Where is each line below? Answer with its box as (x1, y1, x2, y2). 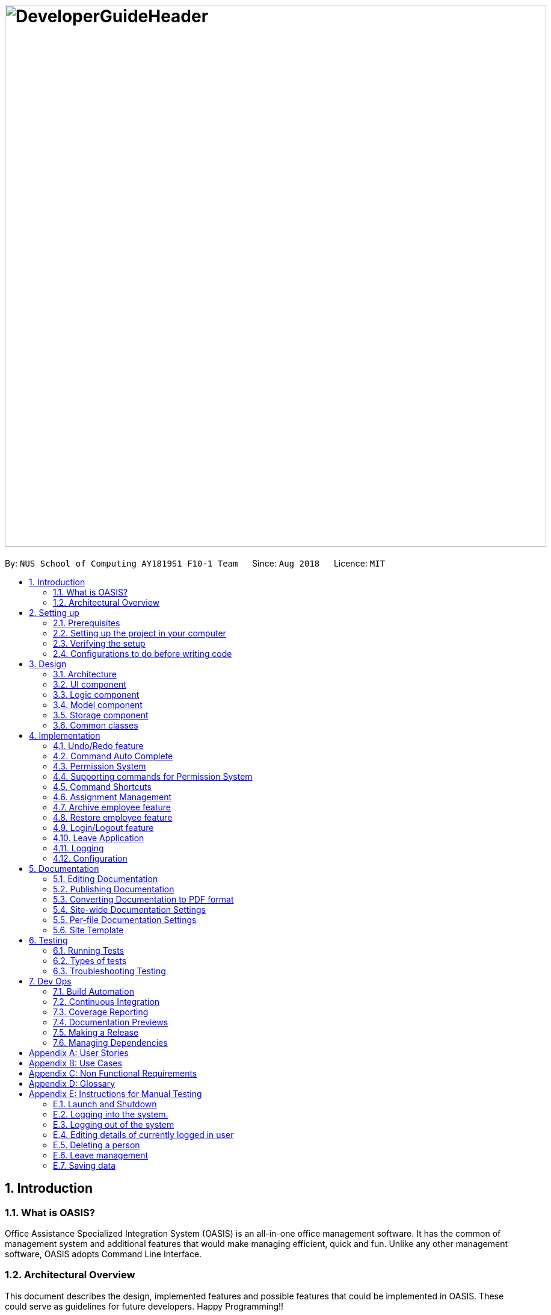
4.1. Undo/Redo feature (53, 740, 144, 751)
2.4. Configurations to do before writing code (53, 648, 232, 659)
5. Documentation (29, 863, 99, 874)
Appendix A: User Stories (29, 1047, 129, 1058)
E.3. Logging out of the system (53, 1119, 174, 1130)
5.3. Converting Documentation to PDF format (53, 894, 234, 904)
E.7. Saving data (53, 1160, 116, 1170)
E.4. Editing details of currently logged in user (53, 1129, 234, 1140)
